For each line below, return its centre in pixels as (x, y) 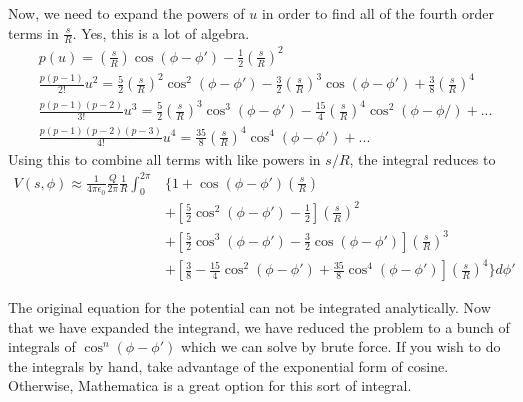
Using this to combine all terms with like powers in (164, 158)
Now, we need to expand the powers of (126, 13)
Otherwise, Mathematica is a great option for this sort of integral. (210, 385)
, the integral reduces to (422, 158)
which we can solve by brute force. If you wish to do (340, 346)
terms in (33, 32)
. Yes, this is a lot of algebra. (161, 32)
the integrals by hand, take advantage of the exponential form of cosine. (228, 365)
